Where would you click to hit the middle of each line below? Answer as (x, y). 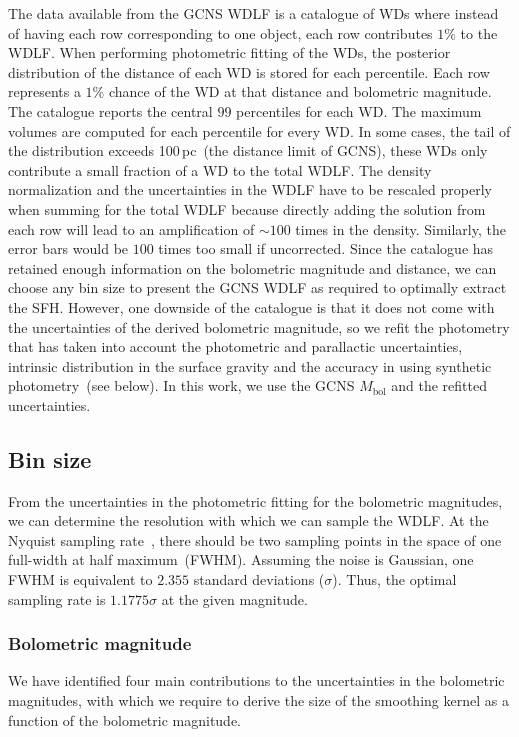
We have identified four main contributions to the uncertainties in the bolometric (256, 680)
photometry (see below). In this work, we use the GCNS (181, 385)
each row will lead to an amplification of (131, 228)
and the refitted (439, 385)
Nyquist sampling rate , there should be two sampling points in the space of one (255, 539)
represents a (44, 91)
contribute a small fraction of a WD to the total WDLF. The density (220, 169)
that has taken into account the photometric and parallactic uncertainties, (235, 346)
